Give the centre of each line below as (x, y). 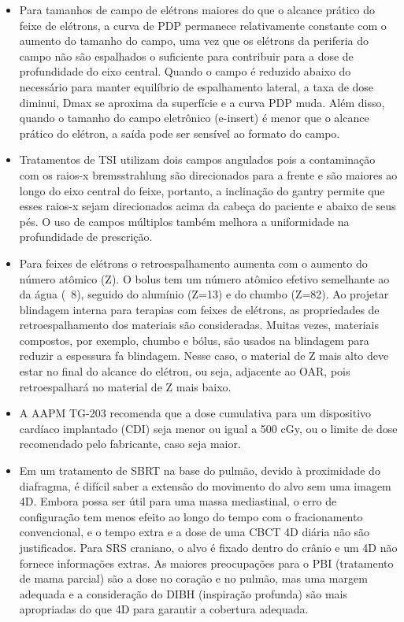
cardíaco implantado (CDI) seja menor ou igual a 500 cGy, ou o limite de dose (208, 428)
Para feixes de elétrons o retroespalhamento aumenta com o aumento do (193, 263)
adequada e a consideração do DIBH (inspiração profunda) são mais (183, 593)
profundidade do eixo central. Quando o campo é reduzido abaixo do (185, 71)
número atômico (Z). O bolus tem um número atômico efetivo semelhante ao (204, 278)
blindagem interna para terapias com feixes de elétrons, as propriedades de (199, 309)
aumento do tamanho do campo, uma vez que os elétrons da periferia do (194, 41)
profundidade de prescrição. (86, 237)
